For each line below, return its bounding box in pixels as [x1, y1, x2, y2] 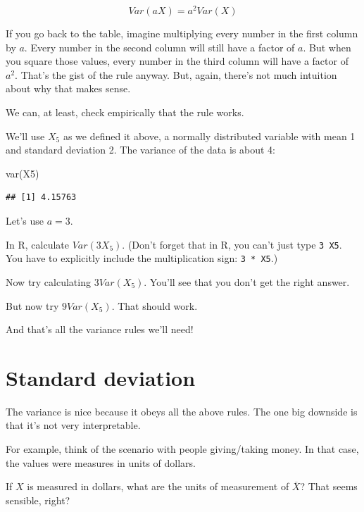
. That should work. [111, 298, 198, 313]
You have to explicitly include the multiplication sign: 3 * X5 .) [6, 251, 278, 266]
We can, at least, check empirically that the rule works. [6, 105, 244, 120]
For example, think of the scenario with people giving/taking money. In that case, [6, 442, 359, 456]
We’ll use [6, 128, 45, 143]
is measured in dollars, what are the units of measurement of [27, 479, 289, 494]
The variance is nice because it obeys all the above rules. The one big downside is [6, 404, 358, 418]
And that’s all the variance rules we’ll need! [6, 322, 194, 337]
